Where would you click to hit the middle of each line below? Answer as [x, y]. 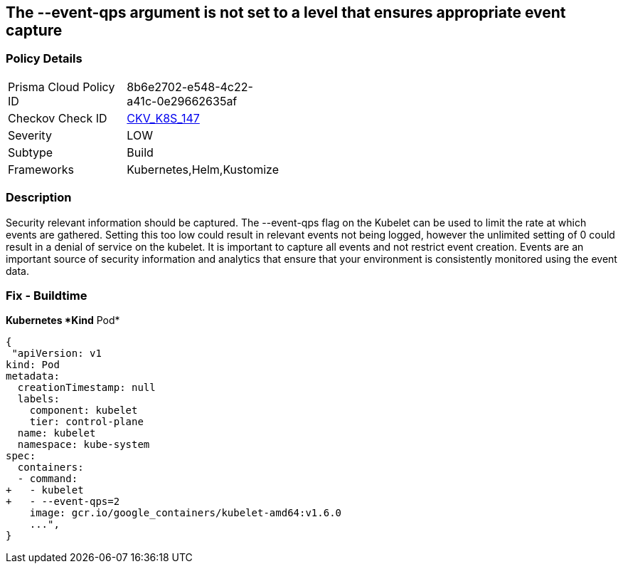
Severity [30, 135]
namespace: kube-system [84, 445]
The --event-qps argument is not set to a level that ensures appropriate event [286, 12]
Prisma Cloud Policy [62, 87]
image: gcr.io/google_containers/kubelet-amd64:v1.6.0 [186, 513]
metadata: [33, 376]
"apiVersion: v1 [57, 354]
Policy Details [44, 59]
